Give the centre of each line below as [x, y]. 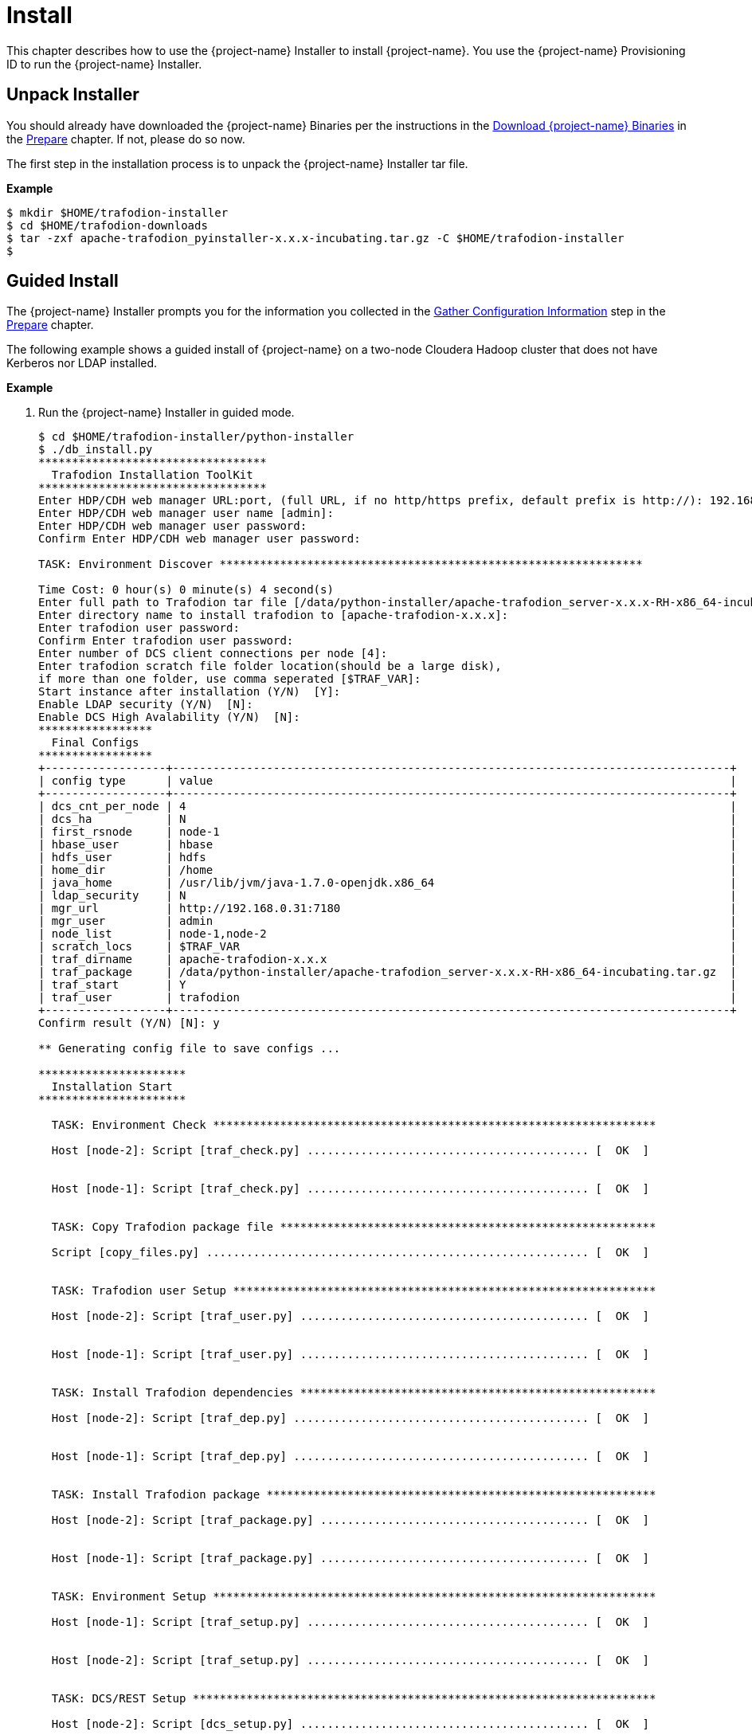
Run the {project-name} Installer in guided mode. [166, 413]
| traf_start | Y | [388, 985]
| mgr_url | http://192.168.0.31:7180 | [388, 909]
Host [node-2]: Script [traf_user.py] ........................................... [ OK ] [351, 1316]
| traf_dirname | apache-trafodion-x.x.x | [388, 960]
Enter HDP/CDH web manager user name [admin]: [186, 513]
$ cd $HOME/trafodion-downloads [107, 225]
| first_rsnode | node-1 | [388, 832]
